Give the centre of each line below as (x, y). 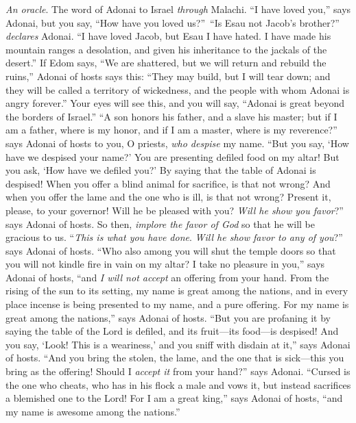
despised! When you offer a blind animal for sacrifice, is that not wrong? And (168, 183)
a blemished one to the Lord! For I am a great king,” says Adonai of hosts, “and (174, 398)
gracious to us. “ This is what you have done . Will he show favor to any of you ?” (174, 237)
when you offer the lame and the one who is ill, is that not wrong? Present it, (168, 197)
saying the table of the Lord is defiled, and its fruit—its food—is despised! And (172, 331)
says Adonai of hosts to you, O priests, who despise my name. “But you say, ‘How (177, 143)
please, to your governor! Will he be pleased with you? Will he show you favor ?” (175, 210)
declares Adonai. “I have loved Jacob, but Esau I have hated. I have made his (168, 36)
